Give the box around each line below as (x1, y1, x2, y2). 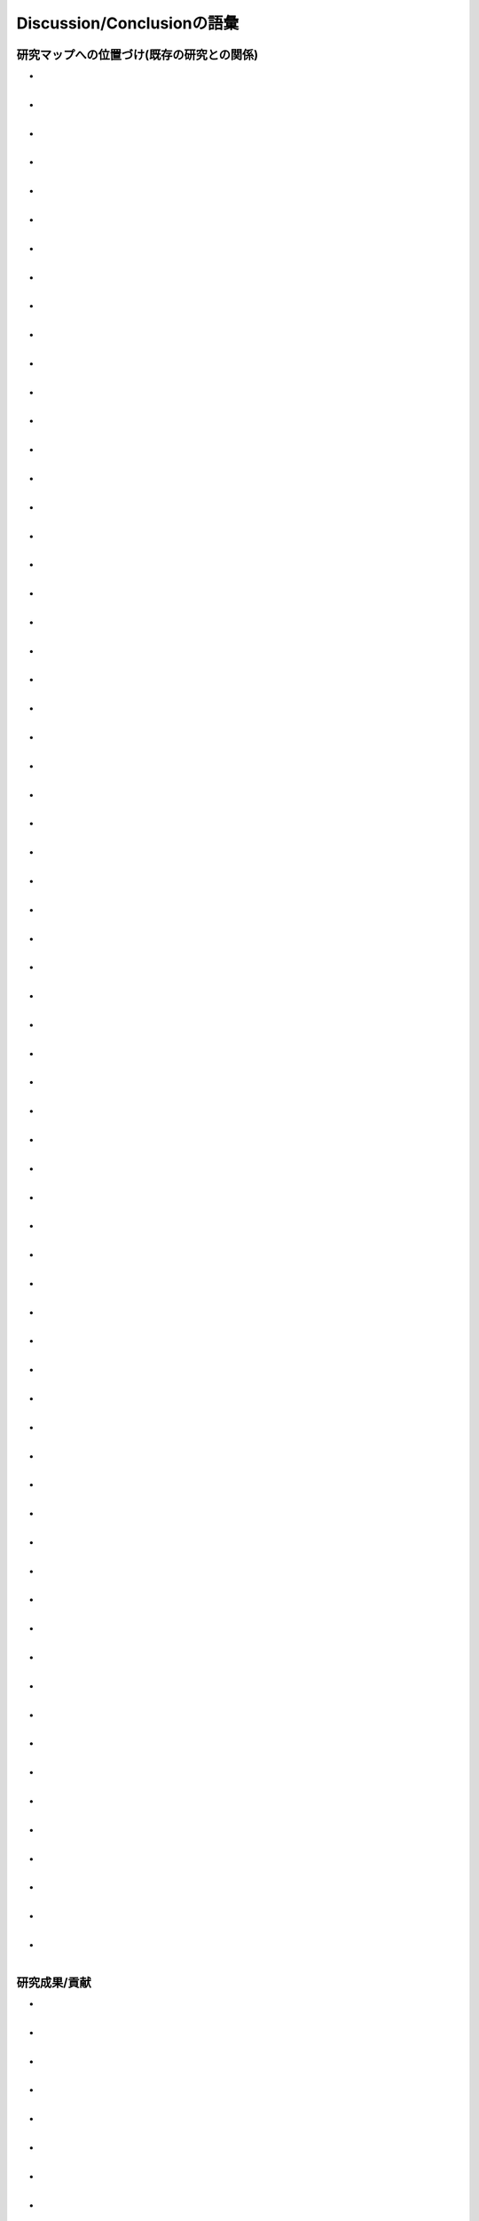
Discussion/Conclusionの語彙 (16, 13, 239, 33)
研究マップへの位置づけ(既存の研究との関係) (16, 47, 259, 62)
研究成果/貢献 (16, 1975, 92, 1990)
